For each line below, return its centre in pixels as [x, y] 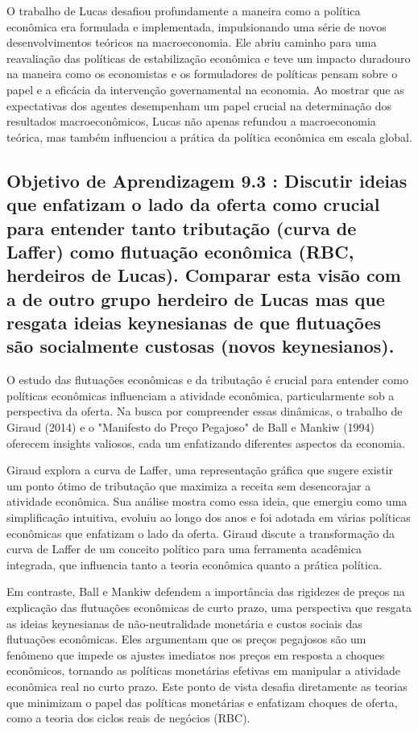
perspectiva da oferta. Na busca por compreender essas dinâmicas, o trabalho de [205, 411]
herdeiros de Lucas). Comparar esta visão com [204, 275]
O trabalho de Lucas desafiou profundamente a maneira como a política [184, 10]
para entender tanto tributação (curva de [182, 227]
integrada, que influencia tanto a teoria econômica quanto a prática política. [195, 564]
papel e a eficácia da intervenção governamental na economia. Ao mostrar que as [205, 89]
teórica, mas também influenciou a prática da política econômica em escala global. [209, 136]
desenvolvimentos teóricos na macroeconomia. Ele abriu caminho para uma [192, 42]
